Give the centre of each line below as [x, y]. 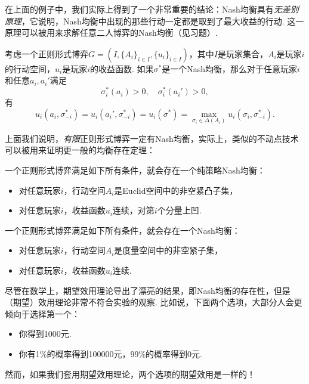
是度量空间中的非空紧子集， [169, 250]
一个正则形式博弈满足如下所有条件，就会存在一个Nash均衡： [123, 230]
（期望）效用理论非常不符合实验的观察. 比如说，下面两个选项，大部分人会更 [154, 302]
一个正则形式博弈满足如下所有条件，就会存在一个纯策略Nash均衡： [135, 170]
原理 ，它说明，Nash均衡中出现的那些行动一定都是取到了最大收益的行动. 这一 [154, 21]
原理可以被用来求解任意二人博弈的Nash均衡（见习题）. [111, 32]
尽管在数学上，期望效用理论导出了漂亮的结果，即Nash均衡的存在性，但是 [148, 290]
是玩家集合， [242, 53]
